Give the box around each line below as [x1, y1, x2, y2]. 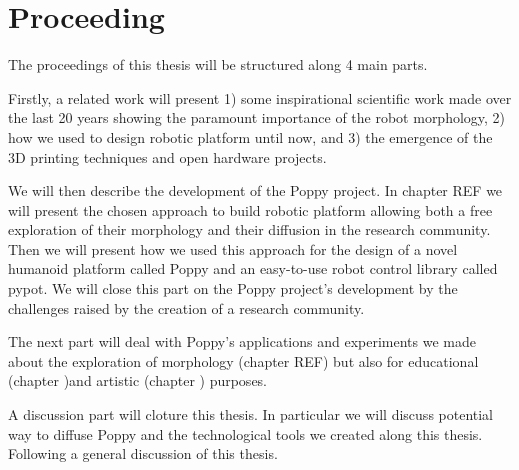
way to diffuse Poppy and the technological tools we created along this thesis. [8, 423, 483, 444]
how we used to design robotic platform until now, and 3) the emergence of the [8, 126, 493, 147]
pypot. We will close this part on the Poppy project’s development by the [8, 278, 458, 299]
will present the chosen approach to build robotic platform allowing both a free [8, 199, 493, 220]
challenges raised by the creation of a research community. [8, 297, 365, 318]
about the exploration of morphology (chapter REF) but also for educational [8, 350, 479, 371]
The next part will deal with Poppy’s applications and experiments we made [8, 331, 476, 352]
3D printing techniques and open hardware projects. [8, 146, 327, 167]
